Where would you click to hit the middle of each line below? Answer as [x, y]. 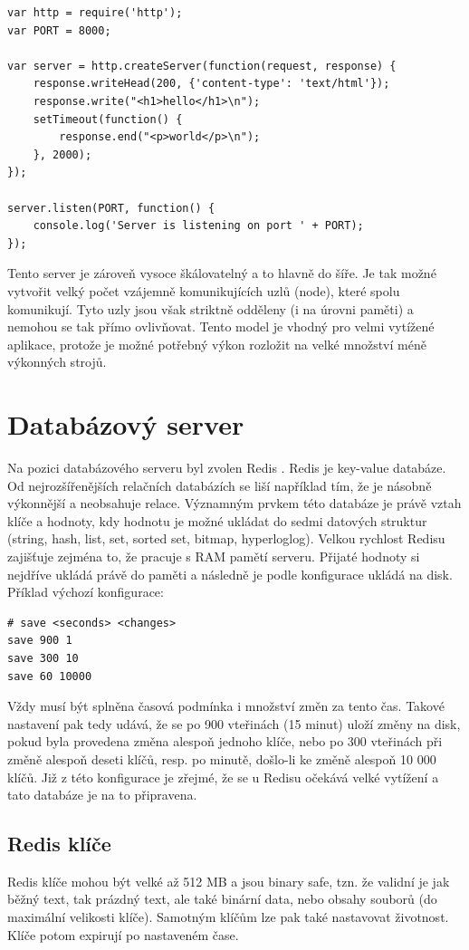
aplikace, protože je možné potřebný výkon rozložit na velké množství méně [217, 344]
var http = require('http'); [95, 13]
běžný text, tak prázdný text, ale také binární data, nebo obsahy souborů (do [222, 899]
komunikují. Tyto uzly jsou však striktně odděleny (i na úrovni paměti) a [211, 308]
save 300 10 [43, 658]
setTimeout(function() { [108, 119]
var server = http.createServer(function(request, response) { [202, 66]
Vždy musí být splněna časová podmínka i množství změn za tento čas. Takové [226, 706]
